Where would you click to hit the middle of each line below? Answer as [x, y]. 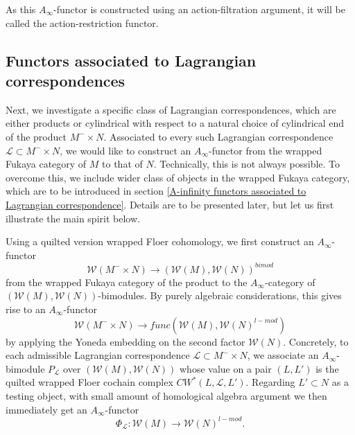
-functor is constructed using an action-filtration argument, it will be [199, 9]
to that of [122, 164]
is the [327, 368]
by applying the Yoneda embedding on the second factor [125, 341]
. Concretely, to [316, 341]
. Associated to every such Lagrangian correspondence [218, 136]
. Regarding [270, 382]
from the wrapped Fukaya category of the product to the [127, 282]
